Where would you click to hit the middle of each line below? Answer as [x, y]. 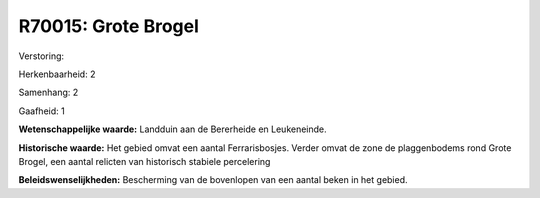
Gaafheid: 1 [41, 111]
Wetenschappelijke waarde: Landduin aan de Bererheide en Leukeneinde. [172, 129]
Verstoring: [41, 56]
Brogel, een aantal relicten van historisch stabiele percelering [144, 161]
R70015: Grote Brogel [109, 26]
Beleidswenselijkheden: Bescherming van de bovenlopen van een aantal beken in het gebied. [213, 180]
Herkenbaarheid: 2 [57, 74]
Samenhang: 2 [48, 92]
